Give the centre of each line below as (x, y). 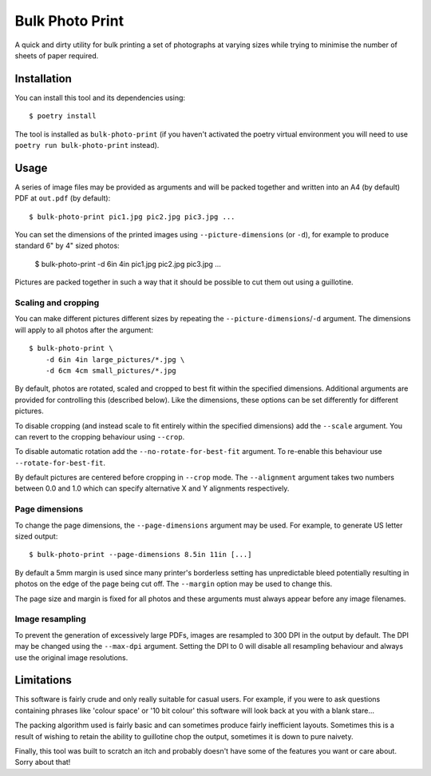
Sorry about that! (43, 762)
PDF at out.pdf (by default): (63, 198)
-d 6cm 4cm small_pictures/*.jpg (111, 370)
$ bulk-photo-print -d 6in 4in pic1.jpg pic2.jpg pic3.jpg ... (128, 264)
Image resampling (51, 619)
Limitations (43, 680)
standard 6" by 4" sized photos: (67, 246)
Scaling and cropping (57, 303)
